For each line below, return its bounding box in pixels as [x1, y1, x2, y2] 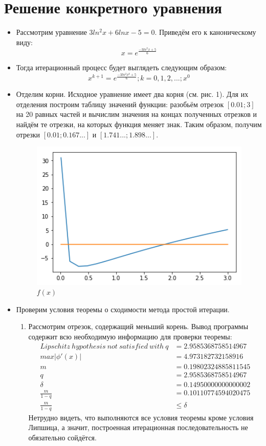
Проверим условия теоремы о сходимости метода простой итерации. [16, 303, 230, 314]
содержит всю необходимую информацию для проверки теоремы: [28, 331, 232, 342]
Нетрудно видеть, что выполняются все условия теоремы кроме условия [28, 412, 254, 422]
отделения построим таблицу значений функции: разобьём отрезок [16, 98, 224, 109]
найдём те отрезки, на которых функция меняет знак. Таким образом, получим [16, 118, 262, 129]
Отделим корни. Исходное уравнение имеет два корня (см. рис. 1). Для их [16, 89, 249, 99]
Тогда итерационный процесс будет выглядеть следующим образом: [16, 62, 227, 72]
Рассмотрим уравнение [16, 27, 87, 37]
